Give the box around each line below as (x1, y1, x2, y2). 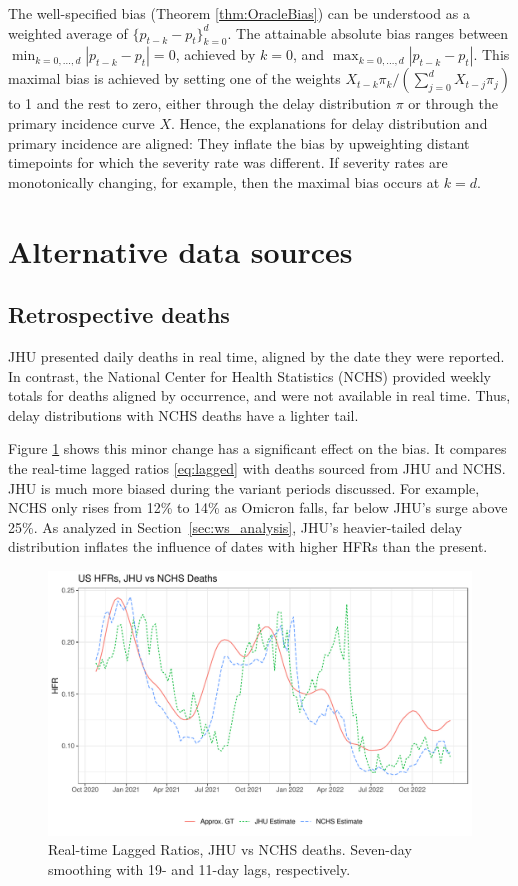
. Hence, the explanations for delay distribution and (171, 112, 488, 133)
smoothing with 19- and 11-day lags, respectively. (48, 859, 351, 880)
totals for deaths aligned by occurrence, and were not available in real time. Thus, (8, 385, 511, 406)
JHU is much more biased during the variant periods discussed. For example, (8, 477, 480, 498)
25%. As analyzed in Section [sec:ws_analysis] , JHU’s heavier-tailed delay (8, 516, 463, 537)
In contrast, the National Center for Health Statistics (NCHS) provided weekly (8, 365, 491, 386)
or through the (408, 93, 498, 114)
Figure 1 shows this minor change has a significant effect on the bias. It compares (8, 438, 507, 459)
